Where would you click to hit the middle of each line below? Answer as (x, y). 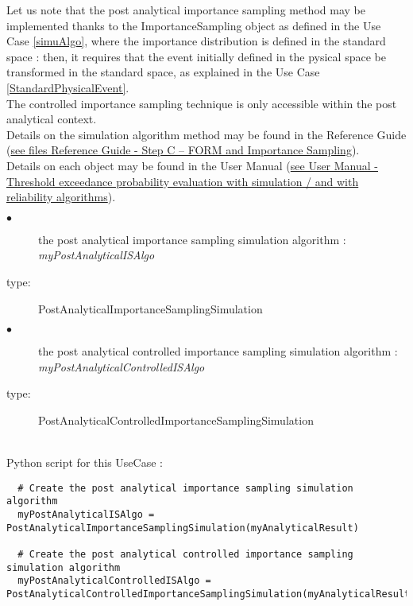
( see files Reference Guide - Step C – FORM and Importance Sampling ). (183, 150)
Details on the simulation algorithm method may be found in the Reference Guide (206, 134)
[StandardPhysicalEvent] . (68, 87)
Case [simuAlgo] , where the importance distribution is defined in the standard (196, 41)
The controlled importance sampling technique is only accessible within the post (202, 103)
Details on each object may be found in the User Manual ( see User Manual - (193, 165)
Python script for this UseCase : (85, 462)
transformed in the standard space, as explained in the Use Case (163, 72)
